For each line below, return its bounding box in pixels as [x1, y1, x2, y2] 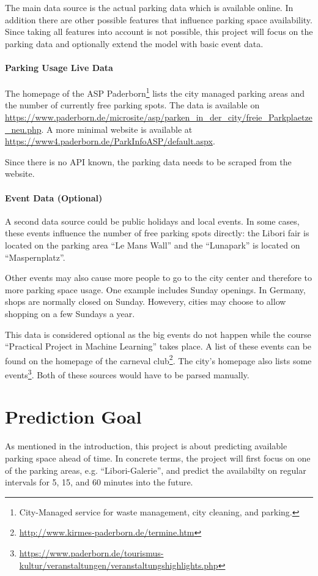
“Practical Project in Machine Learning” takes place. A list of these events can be [5, 340, 312, 353]
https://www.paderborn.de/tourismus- [19, 546, 164, 559]
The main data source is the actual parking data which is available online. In [5, 1, 294, 13]
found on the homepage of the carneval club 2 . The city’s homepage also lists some [5, 352, 312, 367]
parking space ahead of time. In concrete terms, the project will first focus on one [5, 451, 311, 464]
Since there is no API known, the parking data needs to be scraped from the [5, 155, 292, 168]
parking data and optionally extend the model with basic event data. [5, 37, 264, 50]
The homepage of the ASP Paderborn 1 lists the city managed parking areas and [5, 85, 305, 99]
